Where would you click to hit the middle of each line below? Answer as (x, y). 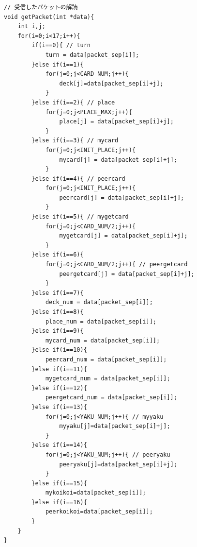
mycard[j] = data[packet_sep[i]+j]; (118, 160)
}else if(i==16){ (59, 502)
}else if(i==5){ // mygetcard (80, 217)
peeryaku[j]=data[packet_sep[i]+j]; (118, 464)
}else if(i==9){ (58, 331)
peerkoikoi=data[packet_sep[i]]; (99, 512)
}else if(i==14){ (59, 445)
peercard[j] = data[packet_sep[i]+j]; (122, 197)
